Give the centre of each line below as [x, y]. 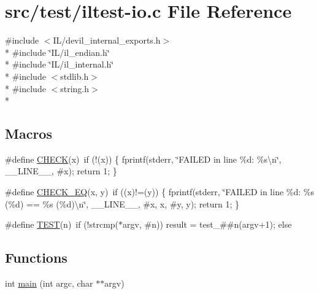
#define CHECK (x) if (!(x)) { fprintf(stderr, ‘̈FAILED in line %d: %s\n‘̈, [143, 159]
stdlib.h [75, 76]
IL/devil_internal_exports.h [107, 40]
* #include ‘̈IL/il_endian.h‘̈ [57, 52]
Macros [29, 133]
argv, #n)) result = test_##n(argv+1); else [207, 224]
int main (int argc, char [49, 283]
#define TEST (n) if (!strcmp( [62, 224]
